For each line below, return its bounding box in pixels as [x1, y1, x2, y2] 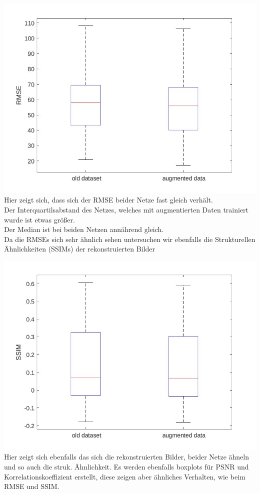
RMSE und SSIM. [4, 481, 59, 491]
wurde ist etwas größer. [4, 214, 75, 224]
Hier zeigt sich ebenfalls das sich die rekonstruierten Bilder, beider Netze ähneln [4, 451, 249, 462]
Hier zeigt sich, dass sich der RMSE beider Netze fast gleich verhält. [4, 194, 213, 205]
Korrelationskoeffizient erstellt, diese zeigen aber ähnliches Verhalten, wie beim [4, 471, 245, 481]
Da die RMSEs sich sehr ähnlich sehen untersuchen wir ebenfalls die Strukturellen [4, 233, 255, 244]
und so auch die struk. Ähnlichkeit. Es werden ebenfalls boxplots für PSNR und [4, 461, 249, 472]
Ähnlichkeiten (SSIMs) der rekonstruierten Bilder [4, 243, 155, 254]
